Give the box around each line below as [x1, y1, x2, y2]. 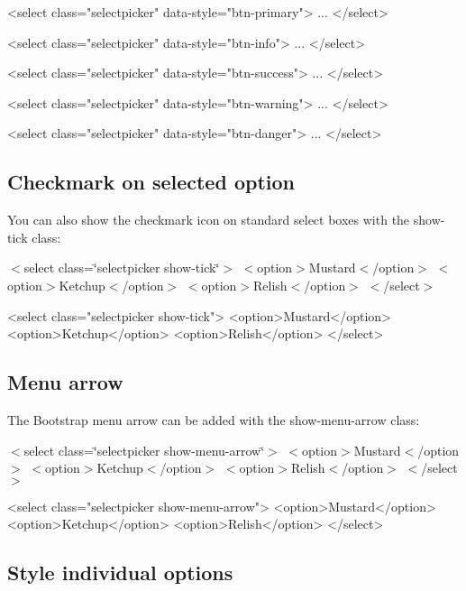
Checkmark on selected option [7, 168, 295, 196]
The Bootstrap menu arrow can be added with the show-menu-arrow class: [7, 410, 420, 429]
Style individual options [7, 559, 233, 586]
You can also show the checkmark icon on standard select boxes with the [7, 210, 410, 229]
